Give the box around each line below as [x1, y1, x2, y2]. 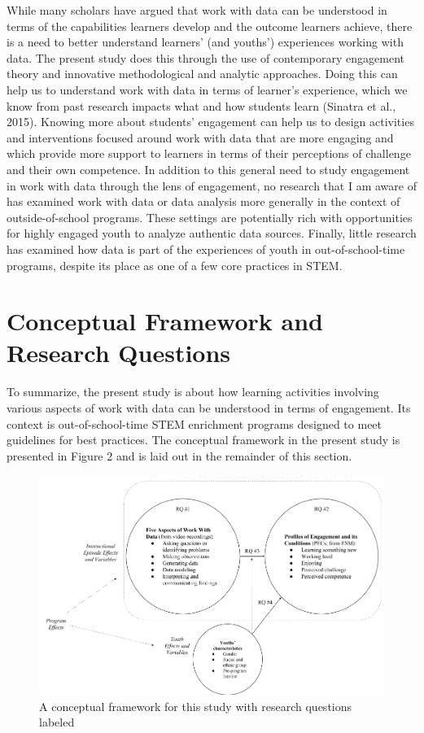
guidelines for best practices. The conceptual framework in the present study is [7, 431, 400, 448]
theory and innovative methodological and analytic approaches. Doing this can [7, 65, 398, 82]
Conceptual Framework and [7, 304, 323, 338]
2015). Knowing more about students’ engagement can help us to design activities [7, 113, 414, 130]
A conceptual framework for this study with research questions [39, 697, 352, 714]
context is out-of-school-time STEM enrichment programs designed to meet [7, 415, 382, 432]
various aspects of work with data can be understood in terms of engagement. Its [7, 399, 411, 416]
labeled [39, 713, 75, 731]
